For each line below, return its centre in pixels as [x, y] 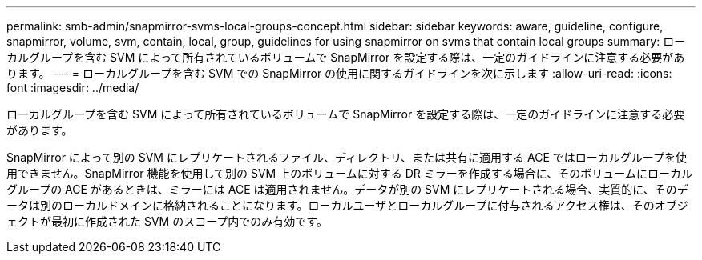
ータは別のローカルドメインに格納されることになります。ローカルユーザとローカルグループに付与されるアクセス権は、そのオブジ [347, 205]
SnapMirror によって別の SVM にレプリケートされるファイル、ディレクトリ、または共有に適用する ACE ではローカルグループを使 [347, 157]
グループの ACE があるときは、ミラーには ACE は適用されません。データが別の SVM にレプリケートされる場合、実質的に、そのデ [347, 189]
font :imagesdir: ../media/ [73, 88]
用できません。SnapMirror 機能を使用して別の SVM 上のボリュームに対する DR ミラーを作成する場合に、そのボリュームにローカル [349, 173]
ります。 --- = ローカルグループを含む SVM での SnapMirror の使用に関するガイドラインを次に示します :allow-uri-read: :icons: [339, 73]
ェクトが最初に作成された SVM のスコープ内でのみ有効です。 [167, 221]
